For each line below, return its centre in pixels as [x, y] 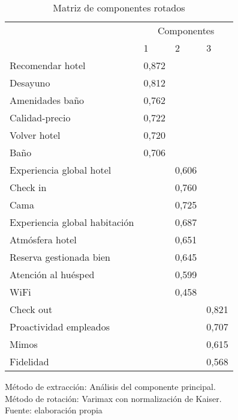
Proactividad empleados [60, 327]
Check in [28, 187]
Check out [31, 309]
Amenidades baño [47, 100]
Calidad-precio [40, 117]
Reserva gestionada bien [60, 257]
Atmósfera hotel [43, 239]
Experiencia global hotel [61, 170]
